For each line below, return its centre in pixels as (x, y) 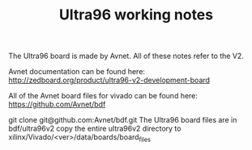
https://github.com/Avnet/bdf (57, 104)
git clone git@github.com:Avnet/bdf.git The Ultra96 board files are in (123, 120)
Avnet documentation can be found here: (77, 72)
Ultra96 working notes (136, 15)
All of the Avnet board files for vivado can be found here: (103, 96)
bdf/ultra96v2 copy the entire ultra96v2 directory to (95, 129)
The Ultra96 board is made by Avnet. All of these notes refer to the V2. (126, 56)
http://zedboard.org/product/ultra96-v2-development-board (109, 80)
